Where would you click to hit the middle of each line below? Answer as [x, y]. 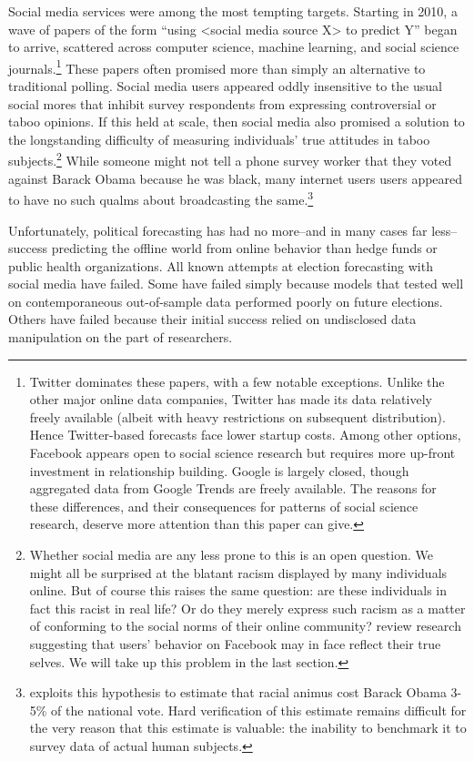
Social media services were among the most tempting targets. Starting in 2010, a [233, 11]
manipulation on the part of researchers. [121, 337]
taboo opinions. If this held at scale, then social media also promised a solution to [237, 122]
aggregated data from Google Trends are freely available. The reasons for [233, 488]
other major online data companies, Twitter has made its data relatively [231, 399]
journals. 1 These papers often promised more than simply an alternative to [217, 66]
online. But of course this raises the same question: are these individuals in [238, 590]
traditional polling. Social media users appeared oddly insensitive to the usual [225, 86]
